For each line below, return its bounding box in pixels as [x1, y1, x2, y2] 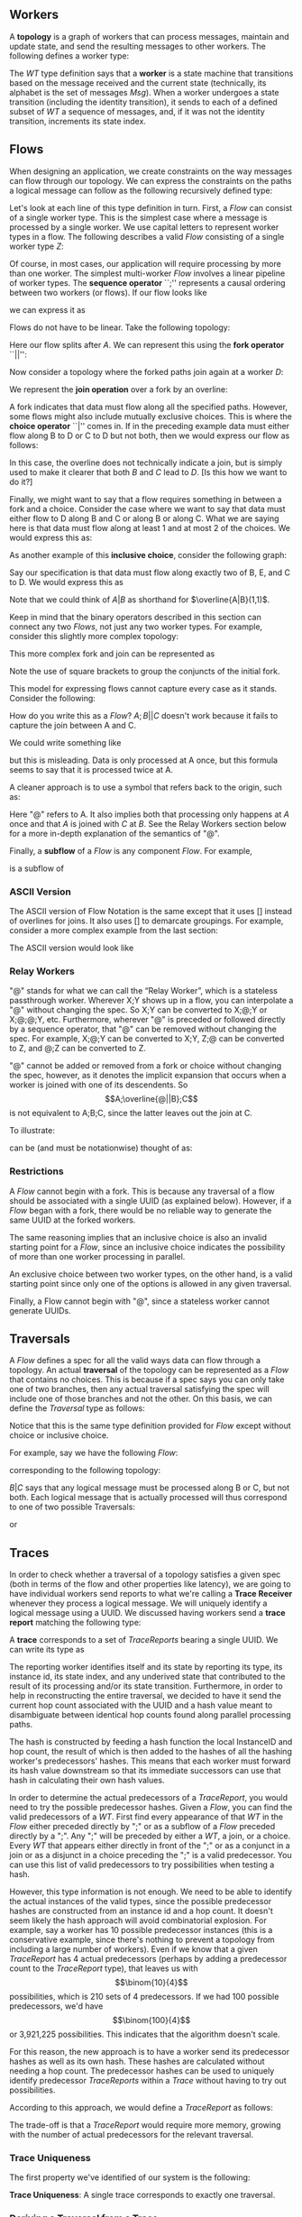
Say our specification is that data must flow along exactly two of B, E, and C [9, 567, 291, 578]
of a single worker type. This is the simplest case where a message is [9, 212, 268, 223]
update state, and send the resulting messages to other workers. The [9, 41, 266, 51]
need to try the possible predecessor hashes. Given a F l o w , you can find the [9, 1802, 293, 1813]
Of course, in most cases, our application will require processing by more [9, 258, 281, 269]
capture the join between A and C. [9, 719, 137, 730]
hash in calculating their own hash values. [9, 1775, 165, 1786]
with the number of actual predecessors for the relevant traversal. [9, 2130, 254, 2140]
